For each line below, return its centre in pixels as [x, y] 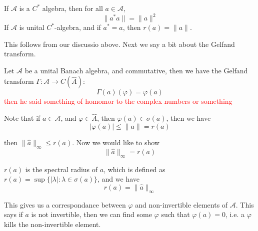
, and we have [119, 179]
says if [13, 214]
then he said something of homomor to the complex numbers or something [118, 101]
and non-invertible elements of [181, 204]
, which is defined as [134, 169]
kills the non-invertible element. [52, 224]
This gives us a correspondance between [65, 204]
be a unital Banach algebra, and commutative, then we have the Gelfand [136, 70]
